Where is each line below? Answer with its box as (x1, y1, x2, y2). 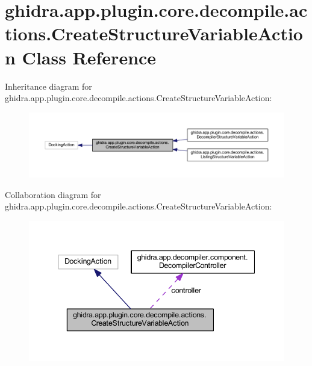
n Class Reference (5, 45, 157, 69)
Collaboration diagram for (5, 188, 101, 200)
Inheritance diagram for (5, 79, 92, 92)
